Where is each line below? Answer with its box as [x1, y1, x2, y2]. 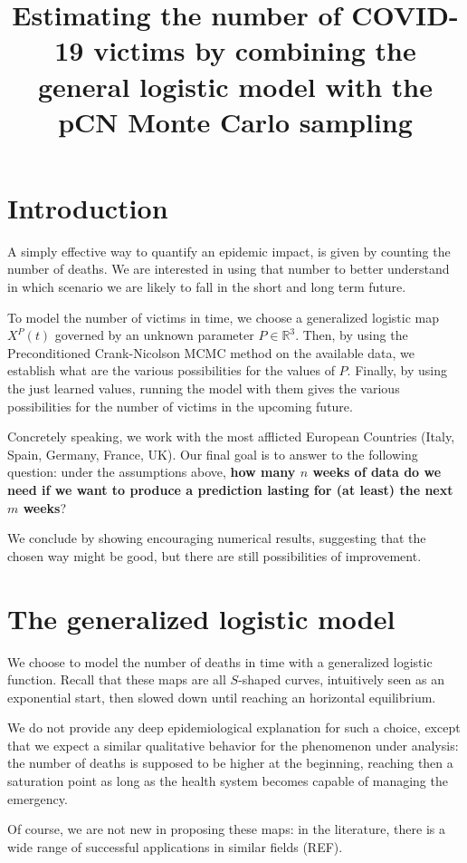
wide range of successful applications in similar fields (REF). [7, 837, 343, 856]
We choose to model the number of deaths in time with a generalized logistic [7, 652, 433, 671]
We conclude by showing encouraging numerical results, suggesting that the [7, 528, 426, 548]
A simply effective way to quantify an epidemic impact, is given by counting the [7, 241, 451, 260]
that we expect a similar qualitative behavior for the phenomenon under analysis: [7, 735, 459, 754]
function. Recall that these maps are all [7, 670, 226, 689]
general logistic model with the [38, 67, 433, 104]
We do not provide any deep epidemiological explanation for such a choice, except [7, 718, 461, 737]
